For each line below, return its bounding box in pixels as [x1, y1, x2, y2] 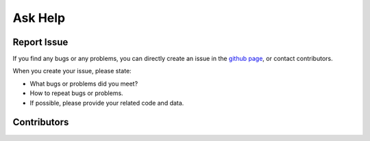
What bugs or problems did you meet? [29, 79, 138, 88]
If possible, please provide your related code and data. [29, 99, 184, 107]
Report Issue [12, 36, 69, 48]
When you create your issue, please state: [12, 67, 132, 75]
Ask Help [12, 10, 65, 25]
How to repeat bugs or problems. [29, 89, 123, 97]
